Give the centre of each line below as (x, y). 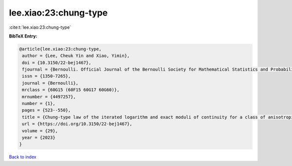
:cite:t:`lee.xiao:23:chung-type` (40, 27)
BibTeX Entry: (23, 36)
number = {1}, (39, 104)
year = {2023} (39, 138)
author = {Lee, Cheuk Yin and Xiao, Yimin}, (76, 56)
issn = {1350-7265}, (46, 76)
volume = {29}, (40, 131)
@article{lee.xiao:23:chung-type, (60, 49)
